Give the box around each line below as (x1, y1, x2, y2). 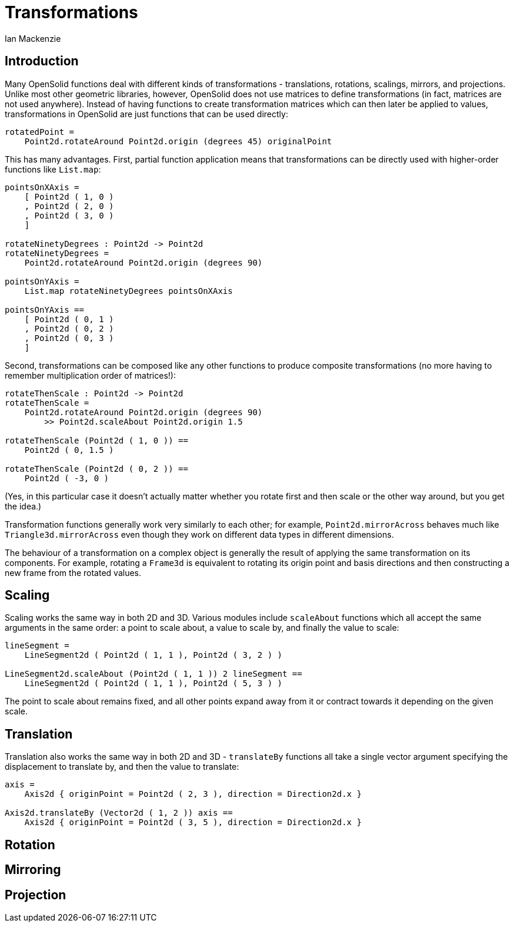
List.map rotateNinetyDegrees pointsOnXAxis (24, 286, 233, 296)
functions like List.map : (5, 164, 101, 174)
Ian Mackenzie (5, 33, 61, 44)
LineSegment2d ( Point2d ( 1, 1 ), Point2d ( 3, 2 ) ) (24, 650, 283, 660)
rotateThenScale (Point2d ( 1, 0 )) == (5, 435, 188, 445)
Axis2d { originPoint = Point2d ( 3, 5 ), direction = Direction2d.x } (24, 817, 362, 827)
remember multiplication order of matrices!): (5, 370, 176, 380)
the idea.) (5, 501, 42, 511)
